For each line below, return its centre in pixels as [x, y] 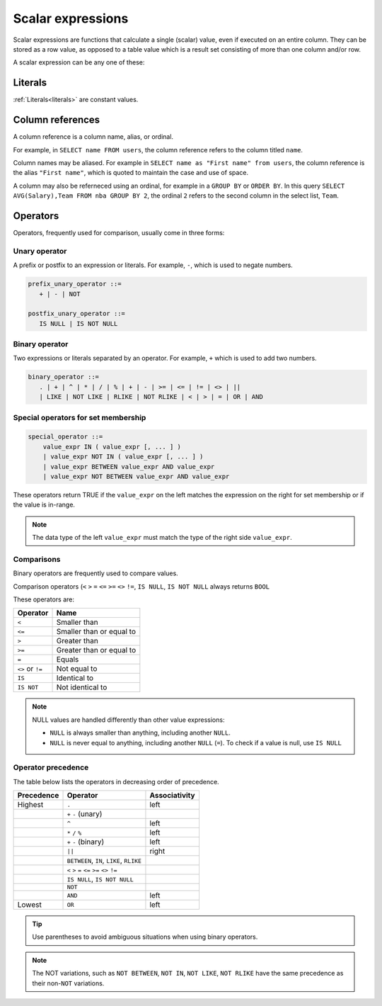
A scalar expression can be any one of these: [79, 62]
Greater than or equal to [96, 650]
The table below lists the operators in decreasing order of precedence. [116, 781]
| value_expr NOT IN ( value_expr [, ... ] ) [123, 457]
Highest [30, 805]
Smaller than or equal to [96, 632]
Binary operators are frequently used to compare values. [95, 573]
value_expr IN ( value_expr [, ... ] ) [112, 447]
